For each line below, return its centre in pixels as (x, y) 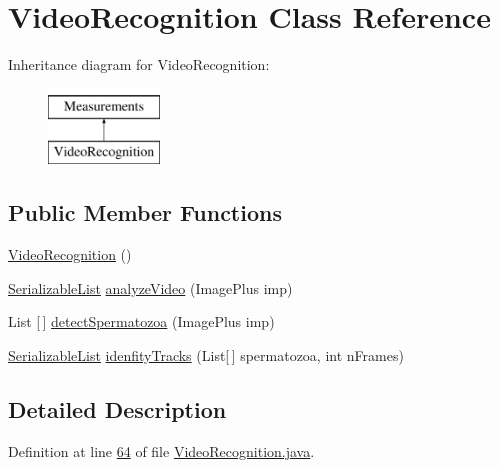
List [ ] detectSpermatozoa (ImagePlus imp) (141, 321)
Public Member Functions (145, 212)
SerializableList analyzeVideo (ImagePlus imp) (150, 287)
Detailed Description (117, 408)
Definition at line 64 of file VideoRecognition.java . (161, 450)
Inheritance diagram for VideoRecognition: (139, 64)
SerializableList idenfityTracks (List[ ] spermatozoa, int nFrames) (206, 354)
